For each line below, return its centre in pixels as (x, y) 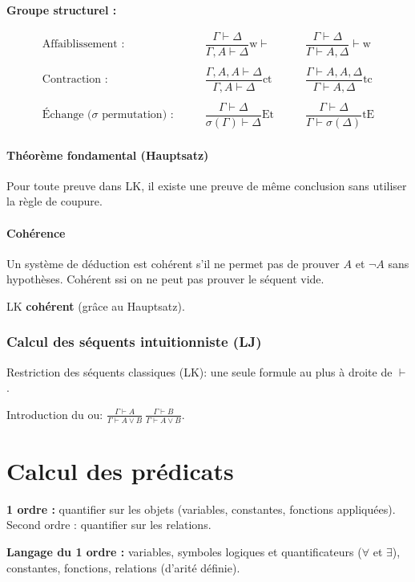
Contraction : (75, 80)
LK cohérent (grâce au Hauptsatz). (96, 305)
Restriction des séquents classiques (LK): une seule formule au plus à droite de (199, 371)
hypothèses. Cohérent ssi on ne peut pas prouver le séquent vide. (165, 279)
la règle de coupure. (54, 201)
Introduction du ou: (55, 414)
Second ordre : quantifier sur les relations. (109, 525)
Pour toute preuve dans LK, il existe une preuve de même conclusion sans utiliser (207, 185)
